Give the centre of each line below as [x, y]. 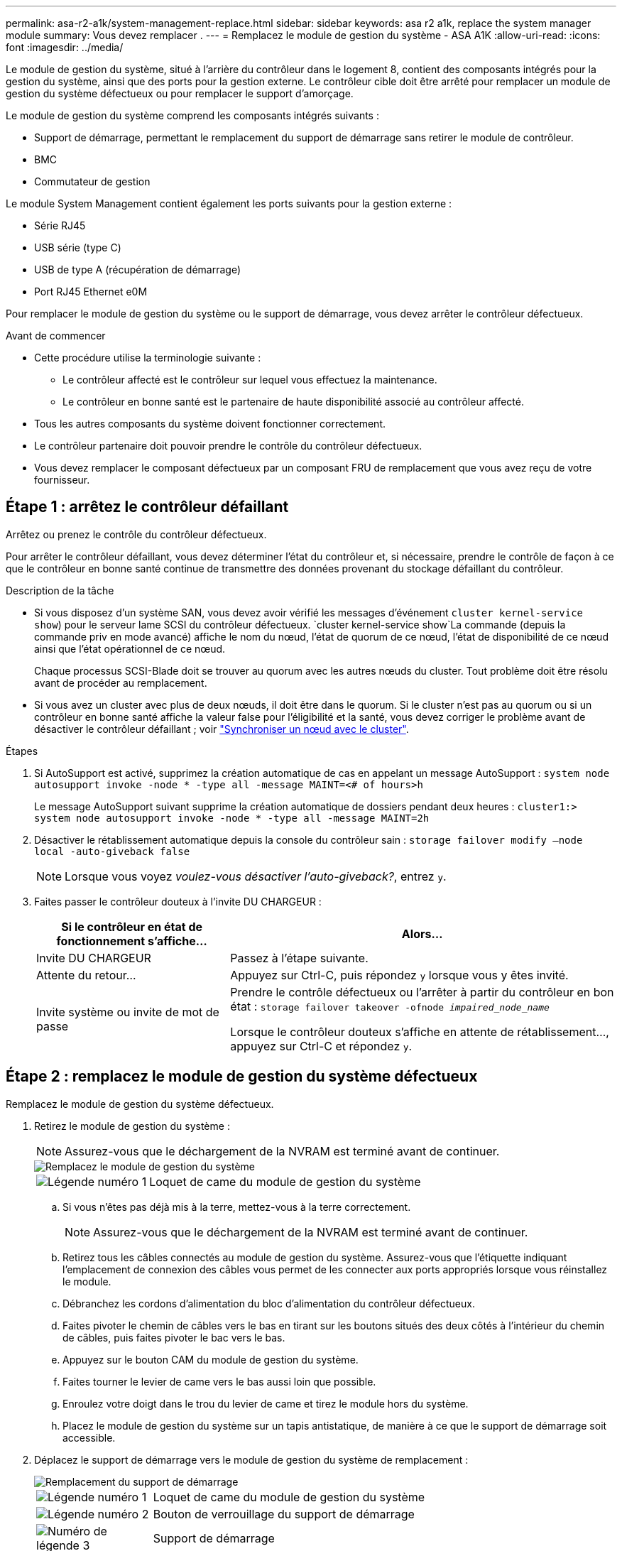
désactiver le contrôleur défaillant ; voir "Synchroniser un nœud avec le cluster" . [222, 729]
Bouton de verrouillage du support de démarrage [284, 1514]
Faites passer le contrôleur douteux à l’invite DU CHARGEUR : [178, 901]
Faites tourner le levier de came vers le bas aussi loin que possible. [219, 1381]
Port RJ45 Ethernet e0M [91, 292]
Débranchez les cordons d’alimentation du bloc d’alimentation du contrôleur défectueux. [269, 1303]
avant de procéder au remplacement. [121, 682]
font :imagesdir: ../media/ [65, 47]
